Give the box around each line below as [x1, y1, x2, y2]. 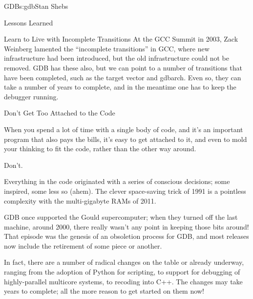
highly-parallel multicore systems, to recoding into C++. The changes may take [4, 276, 243, 286]
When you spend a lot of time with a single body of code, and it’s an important [4, 124, 243, 134]
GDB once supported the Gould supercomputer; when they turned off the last [4, 212, 238, 222]
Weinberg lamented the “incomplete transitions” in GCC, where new [4, 43, 210, 53]
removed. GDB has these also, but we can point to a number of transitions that [4, 62, 242, 72]
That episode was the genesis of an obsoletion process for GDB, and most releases [4, 231, 249, 241]
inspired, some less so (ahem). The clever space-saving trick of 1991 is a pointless [4, 185, 246, 196]
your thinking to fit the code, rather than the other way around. [4, 143, 196, 154]
